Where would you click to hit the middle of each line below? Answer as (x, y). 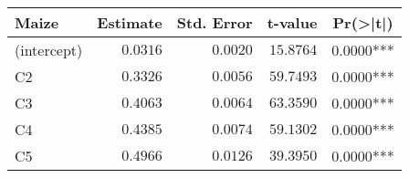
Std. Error (215, 22)
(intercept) (49, 50)
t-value (292, 22)
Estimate (130, 22)
